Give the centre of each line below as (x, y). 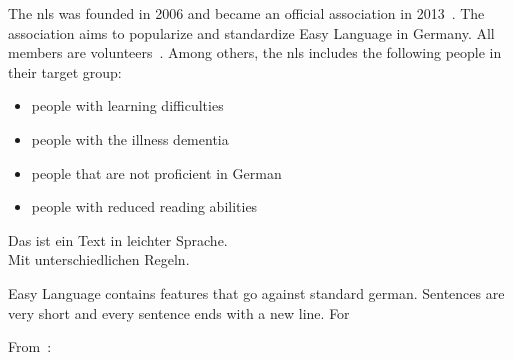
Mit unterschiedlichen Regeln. (99, 259)
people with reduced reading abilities (144, 206)
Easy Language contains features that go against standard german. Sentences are (256, 292)
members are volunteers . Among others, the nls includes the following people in (255, 52)
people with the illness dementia (130, 138)
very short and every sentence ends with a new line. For (179, 312)
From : (30, 346)
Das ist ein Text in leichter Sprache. (118, 239)
